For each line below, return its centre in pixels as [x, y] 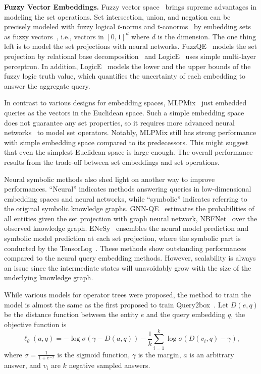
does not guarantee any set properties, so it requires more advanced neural [119, 122]
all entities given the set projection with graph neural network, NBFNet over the [131, 218]
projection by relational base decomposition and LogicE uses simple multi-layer [130, 56]
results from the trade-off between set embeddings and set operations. [112, 162]
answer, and [22, 365]
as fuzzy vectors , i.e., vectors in [54, 36]
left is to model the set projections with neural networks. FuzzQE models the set [131, 46]
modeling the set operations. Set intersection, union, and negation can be [117, 16]
